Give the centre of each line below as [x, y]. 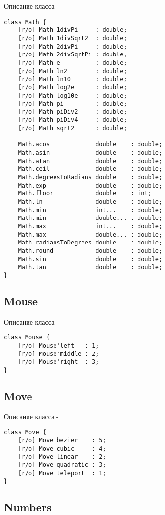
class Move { [25, 432]
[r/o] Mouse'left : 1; [58, 346]
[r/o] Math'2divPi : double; [72, 46]
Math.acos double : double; [90, 145]
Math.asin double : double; [90, 153]
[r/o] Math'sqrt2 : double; [72, 128]
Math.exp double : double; [90, 185]
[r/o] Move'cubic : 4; [62, 448]
